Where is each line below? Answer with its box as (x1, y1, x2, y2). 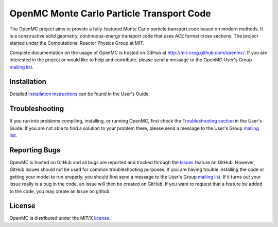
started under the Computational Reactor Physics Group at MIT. (9, 40, 145, 46)
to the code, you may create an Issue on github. (9, 188, 111, 194)
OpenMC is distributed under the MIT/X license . (9, 215, 111, 221)
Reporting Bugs (9, 146, 61, 154)
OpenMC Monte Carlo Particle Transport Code (9, 8, 211, 19)
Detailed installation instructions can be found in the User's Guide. (9, 91, 150, 97)
